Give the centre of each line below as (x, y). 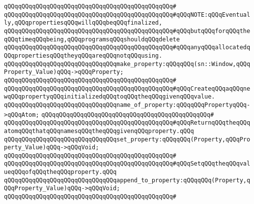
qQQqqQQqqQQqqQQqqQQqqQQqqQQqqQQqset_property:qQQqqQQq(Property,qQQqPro (127, 139)
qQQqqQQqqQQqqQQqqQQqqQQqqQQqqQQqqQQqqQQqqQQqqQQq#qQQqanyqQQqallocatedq (127, 48)
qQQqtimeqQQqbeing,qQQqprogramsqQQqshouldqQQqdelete (92, 39)
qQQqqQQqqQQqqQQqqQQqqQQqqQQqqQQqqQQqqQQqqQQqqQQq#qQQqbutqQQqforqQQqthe (127, 31)
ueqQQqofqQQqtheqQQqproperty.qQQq (60, 172)
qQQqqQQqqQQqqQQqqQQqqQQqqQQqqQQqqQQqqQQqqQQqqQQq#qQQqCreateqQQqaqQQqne (127, 88)
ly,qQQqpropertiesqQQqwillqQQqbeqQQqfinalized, (83, 23)
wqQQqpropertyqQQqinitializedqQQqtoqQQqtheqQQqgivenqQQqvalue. (110, 97)
